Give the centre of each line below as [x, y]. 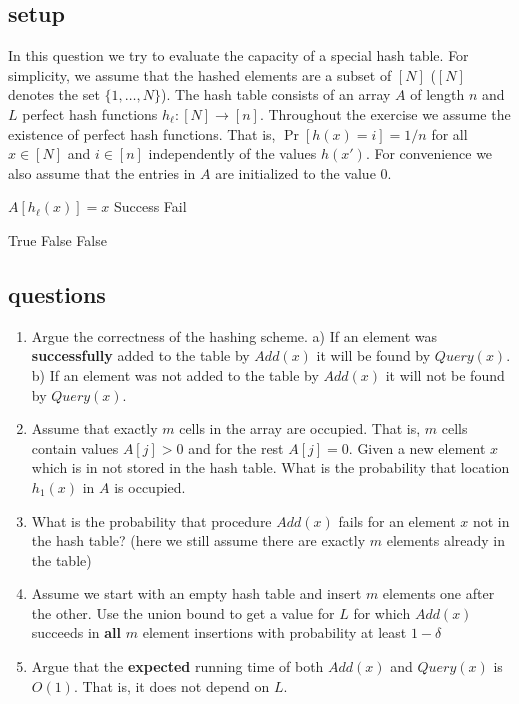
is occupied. [150, 486]
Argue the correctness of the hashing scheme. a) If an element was [234, 335]
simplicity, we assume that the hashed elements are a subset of [200, 74]
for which [382, 612]
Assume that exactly [94, 428]
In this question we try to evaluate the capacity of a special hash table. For [238, 55]
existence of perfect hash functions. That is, [142, 133]
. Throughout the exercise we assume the [385, 113]
